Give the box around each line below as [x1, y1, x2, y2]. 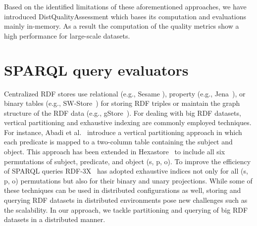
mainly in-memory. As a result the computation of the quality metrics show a [4, 21, 239, 31]
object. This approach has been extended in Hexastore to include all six [4, 146, 225, 157]
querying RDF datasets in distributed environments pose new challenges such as [4, 195, 248, 205]
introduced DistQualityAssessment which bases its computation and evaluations [4, 11, 246, 21]
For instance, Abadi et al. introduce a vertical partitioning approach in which [4, 127, 242, 137]
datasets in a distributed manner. [4, 214, 105, 225]
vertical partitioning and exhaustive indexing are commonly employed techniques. [4, 117, 252, 128]
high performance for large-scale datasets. [4, 30, 130, 41]
